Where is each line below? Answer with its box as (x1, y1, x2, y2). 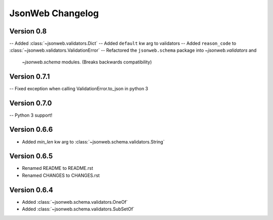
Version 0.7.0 (9, 99, 53, 107)
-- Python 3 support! (9, 112, 53, 118)
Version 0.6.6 (9, 125, 53, 134)
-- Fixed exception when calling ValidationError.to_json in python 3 (9, 85, 149, 91)
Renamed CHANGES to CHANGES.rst (22, 172, 100, 178)
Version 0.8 (9, 27, 47, 35)
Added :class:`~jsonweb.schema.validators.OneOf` (22, 199, 128, 205)
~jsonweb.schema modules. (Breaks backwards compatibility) (22, 59, 152, 65)
